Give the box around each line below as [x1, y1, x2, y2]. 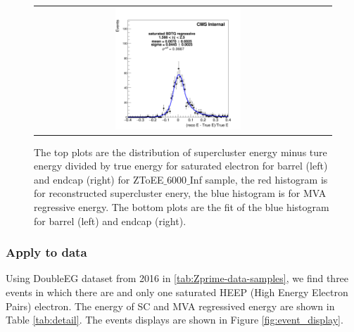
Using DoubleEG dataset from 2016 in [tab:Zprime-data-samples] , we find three [6, 271, 349, 286]
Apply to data [6, 243, 87, 261]
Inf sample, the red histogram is [189, 172, 328, 186]
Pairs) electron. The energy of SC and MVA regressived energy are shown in [6, 298, 335, 313]
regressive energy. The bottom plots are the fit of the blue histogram [34, 200, 329, 215]
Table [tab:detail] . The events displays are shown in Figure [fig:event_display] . [6, 312, 343, 327]
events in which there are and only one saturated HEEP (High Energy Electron [6, 285, 348, 300]
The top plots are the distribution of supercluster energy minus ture [34, 144, 327, 159]
